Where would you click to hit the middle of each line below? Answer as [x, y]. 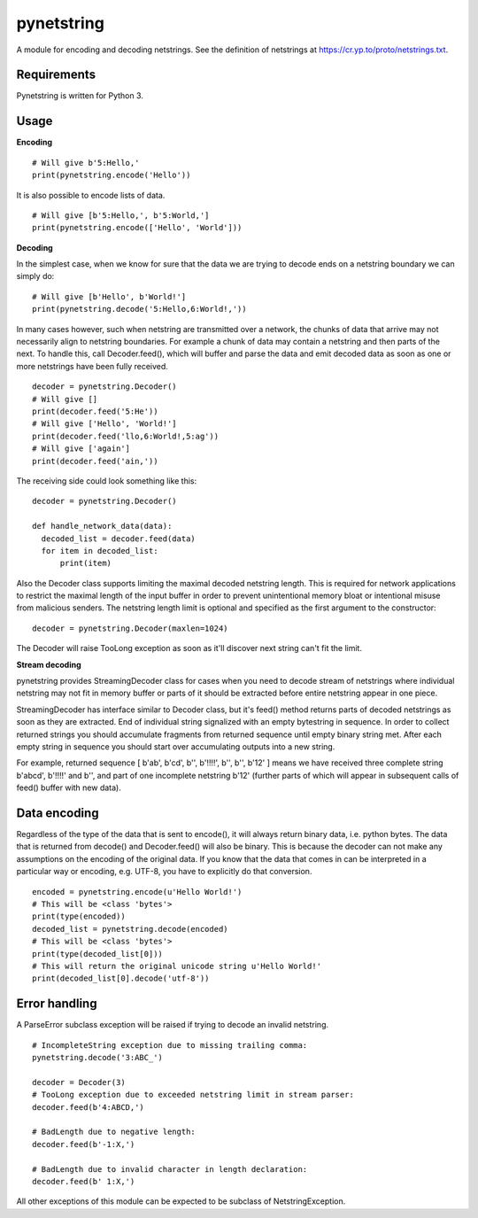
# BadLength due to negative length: [114, 1132]
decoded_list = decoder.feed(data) [119, 539]
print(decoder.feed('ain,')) [95, 461]
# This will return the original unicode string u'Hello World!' [177, 966]
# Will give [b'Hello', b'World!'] [109, 296]
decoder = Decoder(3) [79, 1082]
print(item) [86, 563]
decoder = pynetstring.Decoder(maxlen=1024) [131, 628]
